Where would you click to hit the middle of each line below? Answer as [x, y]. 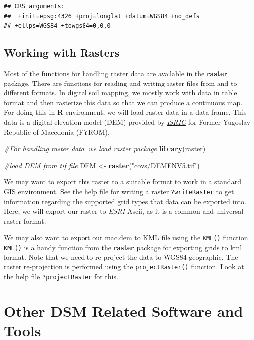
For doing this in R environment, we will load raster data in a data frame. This [125, 112]
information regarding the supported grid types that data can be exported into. [125, 201]
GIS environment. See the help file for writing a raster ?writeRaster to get [119, 191]
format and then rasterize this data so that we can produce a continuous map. [123, 102]
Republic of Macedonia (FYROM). [57, 131]
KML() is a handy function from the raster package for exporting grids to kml [123, 247]
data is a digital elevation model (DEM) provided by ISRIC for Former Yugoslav [127, 122]
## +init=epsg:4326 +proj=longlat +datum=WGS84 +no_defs [102, 16]
